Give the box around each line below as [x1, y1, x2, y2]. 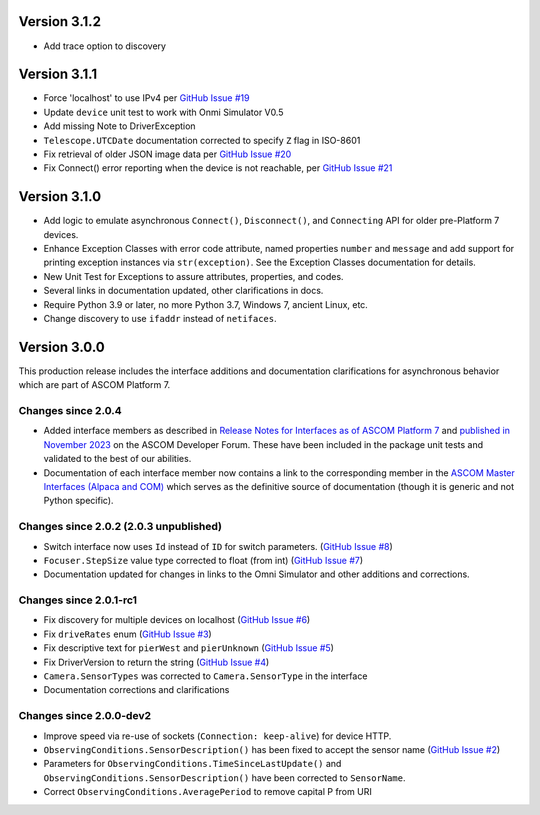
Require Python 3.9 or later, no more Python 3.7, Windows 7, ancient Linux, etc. [43, 298, 369, 310]
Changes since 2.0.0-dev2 [18, 709, 152, 723]
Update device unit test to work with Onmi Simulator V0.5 [43, 106, 284, 118]
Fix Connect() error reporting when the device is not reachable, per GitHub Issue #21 [43, 162, 393, 174]
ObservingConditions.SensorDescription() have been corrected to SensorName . [43, 771, 406, 784]
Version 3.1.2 [18, 13, 102, 30]
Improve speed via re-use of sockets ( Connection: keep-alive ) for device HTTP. [43, 730, 392, 742]
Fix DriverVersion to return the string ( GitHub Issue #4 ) [43, 656, 270, 668]
